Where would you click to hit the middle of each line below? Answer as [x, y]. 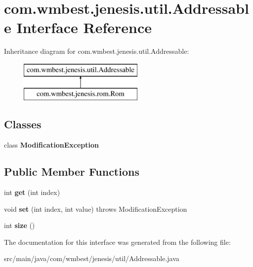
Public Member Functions [72, 172]
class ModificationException [51, 145]
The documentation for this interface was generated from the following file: [117, 242]
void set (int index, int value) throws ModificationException [96, 209]
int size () [20, 225]
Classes [23, 124]
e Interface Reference [78, 27]
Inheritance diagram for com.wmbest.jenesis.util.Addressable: [97, 51]
